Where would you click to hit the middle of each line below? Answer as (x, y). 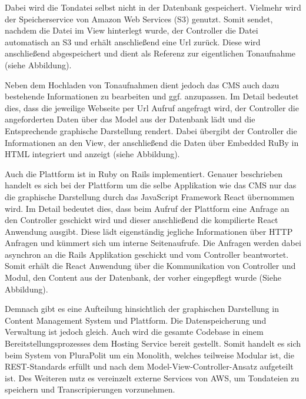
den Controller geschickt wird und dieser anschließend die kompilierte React (142, 220)
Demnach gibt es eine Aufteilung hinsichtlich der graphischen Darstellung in (142, 309)
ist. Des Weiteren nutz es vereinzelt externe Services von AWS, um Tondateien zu (152, 378)
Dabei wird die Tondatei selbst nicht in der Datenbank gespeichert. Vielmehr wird (153, 7)
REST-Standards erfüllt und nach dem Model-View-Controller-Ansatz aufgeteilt (149, 366)
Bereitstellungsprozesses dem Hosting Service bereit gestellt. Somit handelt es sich (153, 343)
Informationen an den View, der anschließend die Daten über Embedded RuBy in (152, 142)
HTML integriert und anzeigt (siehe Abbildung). (92, 154)
